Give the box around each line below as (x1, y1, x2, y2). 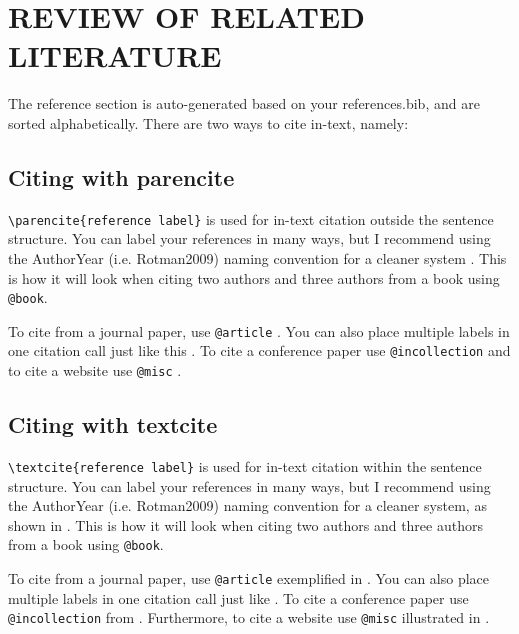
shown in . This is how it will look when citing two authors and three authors (8, 514, 483, 535)
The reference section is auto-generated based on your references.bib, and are (8, 93, 480, 114)
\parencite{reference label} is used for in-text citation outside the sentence (8, 208, 494, 229)
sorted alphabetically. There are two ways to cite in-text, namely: (8, 112, 409, 133)
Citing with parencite (8, 161, 235, 192)
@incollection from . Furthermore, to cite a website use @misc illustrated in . (8, 607, 490, 628)
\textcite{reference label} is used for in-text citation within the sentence (8, 455, 482, 476)
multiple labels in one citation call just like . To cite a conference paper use (8, 587, 469, 608)
